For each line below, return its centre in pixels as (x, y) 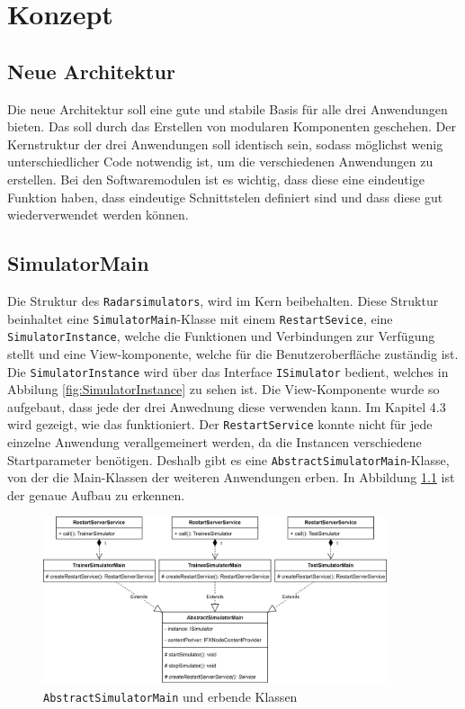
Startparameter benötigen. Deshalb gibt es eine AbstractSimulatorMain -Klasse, (228, 459)
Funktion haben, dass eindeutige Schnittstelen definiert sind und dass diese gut (225, 197)
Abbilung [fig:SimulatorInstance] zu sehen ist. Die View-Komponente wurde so (224, 389)
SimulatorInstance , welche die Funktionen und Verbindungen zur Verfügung (221, 336)
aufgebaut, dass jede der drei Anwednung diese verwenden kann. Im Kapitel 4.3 (227, 406)
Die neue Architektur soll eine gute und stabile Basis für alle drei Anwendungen (228, 108)
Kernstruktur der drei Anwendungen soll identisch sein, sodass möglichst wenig (225, 144)
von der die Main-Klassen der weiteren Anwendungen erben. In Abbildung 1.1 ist (231, 477)
